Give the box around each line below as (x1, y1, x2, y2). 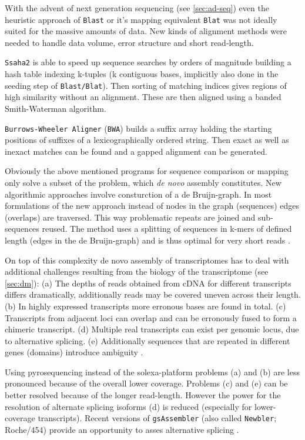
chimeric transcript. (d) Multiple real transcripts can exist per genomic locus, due (5, 323, 299, 335)
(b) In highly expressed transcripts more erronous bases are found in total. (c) (5, 299, 286, 312)
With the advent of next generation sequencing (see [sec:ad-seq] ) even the (5, 2, 269, 14)
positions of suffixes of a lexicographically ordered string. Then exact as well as (5, 134, 289, 146)
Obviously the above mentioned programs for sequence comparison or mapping (5, 165, 289, 177)
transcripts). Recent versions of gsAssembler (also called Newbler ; (38, 412, 277, 424)
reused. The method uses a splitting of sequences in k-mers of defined (42, 222, 292, 235)
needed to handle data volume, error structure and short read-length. (5, 36, 254, 48)
